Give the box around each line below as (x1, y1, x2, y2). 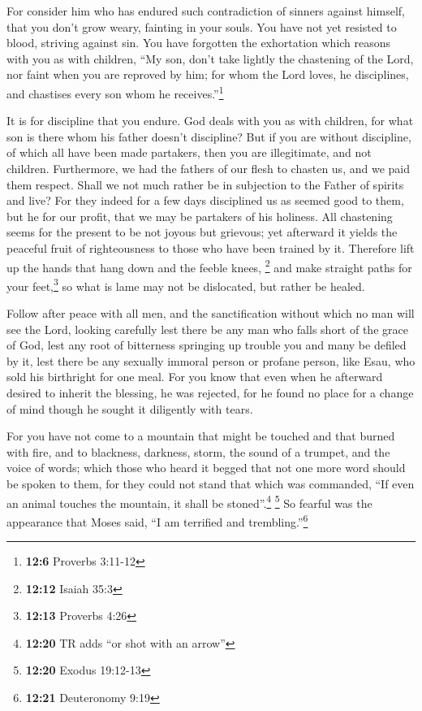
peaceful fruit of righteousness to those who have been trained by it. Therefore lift (6, 239, 415, 256)
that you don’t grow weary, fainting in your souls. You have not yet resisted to (6, 18, 397, 35)
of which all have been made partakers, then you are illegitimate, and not (6, 144, 372, 161)
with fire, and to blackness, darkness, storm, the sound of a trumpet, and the (6, 443, 390, 460)
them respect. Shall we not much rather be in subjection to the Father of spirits (6, 176, 404, 193)
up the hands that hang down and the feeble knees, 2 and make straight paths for (6, 256, 412, 275)
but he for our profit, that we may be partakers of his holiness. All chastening (6, 207, 393, 224)
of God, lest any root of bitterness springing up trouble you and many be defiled (6, 336, 407, 353)
